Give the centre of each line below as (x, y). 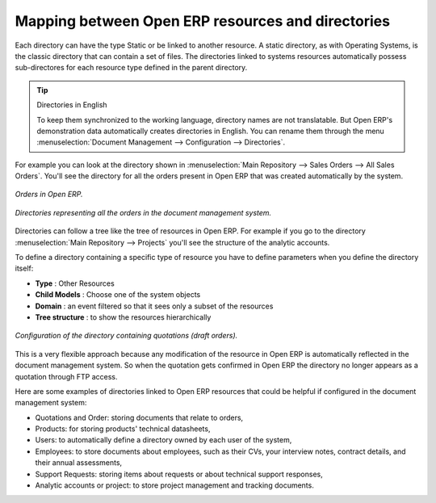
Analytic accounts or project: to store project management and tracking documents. (174, 485)
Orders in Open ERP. (49, 195)
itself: (24, 268)
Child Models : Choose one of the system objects (118, 295)
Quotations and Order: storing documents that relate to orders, (139, 417)
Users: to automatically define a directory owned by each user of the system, (163, 440)
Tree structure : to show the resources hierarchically (123, 317)
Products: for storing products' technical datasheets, (123, 429)
